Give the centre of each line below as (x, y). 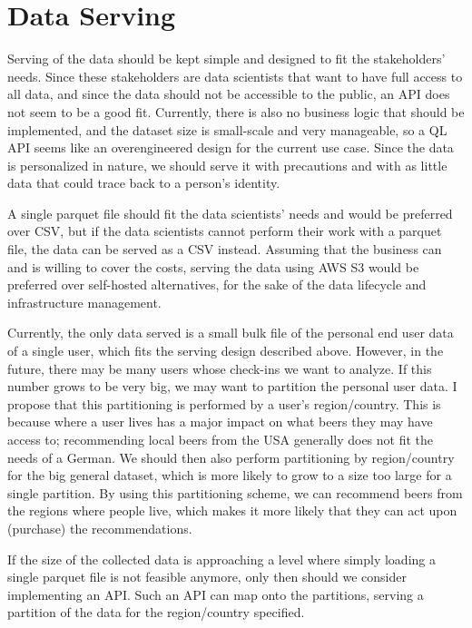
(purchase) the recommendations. (100, 528)
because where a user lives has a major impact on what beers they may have (220, 422)
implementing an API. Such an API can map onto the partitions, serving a (216, 594)
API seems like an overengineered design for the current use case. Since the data (231, 147)
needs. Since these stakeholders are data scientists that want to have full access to (235, 76)
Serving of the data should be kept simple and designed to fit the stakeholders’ (226, 59)
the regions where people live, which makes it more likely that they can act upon (232, 510)
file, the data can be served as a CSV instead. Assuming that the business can (225, 249)
